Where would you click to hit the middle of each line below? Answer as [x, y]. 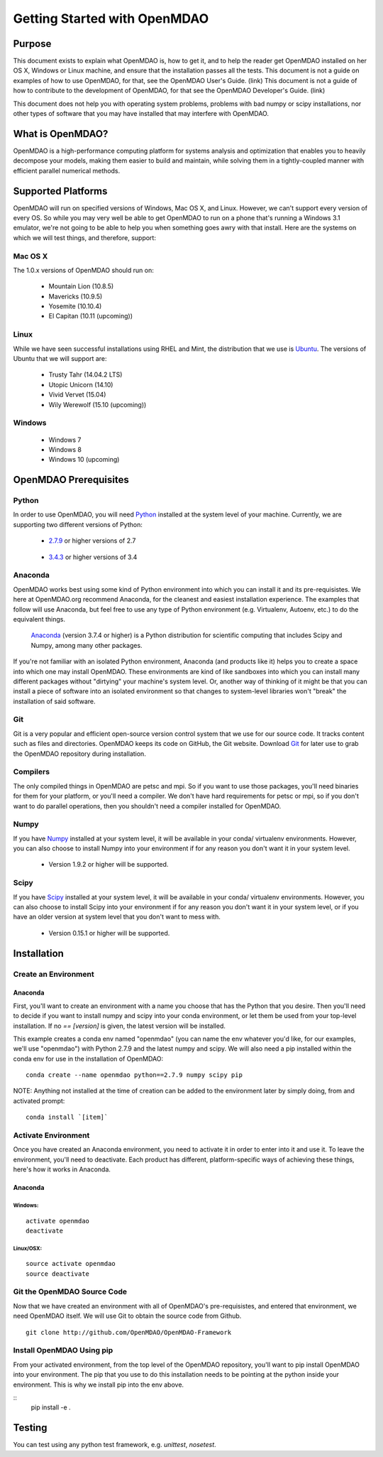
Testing [30, 1428]
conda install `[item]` [67, 1117]
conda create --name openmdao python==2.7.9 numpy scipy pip [134, 1075]
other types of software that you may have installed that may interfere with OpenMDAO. [141, 114]
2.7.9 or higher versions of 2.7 [92, 541]
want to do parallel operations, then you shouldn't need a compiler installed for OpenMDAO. [147, 806]
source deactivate [58, 1274]
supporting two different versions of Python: [78, 524]
